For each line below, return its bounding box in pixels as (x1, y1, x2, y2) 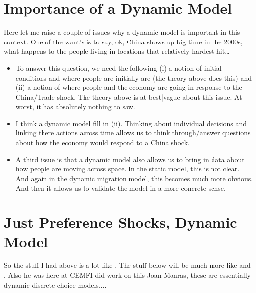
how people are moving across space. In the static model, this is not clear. (15, 164, 240, 174)
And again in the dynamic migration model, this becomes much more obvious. (15, 173, 253, 183)
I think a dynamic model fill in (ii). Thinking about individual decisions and (15, 118, 247, 128)
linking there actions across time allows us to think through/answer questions (15, 127, 251, 138)
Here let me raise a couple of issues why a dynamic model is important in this (4, 27, 240, 37)
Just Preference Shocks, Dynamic (4, 212, 237, 232)
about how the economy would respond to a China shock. (15, 137, 190, 148)
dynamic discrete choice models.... (4, 279, 107, 290)
